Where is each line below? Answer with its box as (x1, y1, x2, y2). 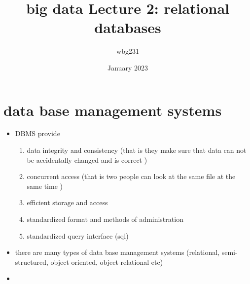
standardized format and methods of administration (27, 214, 183, 224)
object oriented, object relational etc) (50, 256, 163, 267)
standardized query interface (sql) (27, 230, 129, 241)
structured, (15, 256, 48, 267)
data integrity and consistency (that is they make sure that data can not (27, 145, 247, 155)
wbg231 (116, 46, 139, 56)
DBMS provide (15, 128, 60, 139)
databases (94, 17, 161, 37)
